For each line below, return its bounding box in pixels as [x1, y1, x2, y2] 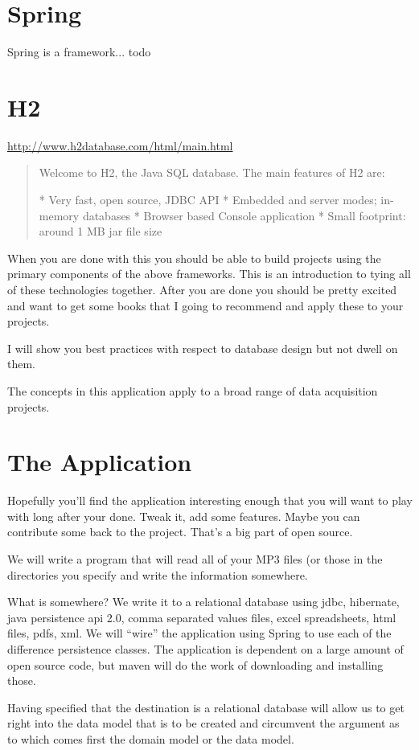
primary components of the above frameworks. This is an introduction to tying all [7, 265, 411, 282]
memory [39, 207, 80, 223]
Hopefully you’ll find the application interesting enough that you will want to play [7, 492, 413, 509]
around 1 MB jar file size [39, 223, 162, 240]
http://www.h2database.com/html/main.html [7, 137, 233, 154]
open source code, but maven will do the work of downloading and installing [7, 656, 384, 673]
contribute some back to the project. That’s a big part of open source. [7, 523, 353, 540]
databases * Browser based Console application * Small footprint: [82, 207, 406, 223]
